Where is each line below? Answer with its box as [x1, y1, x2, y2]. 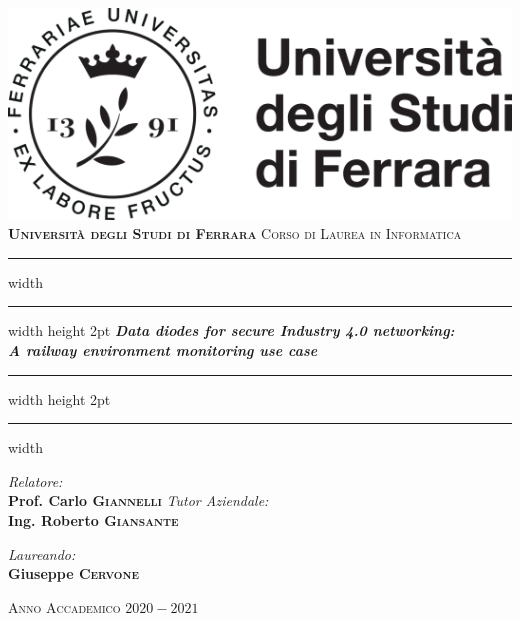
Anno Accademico [8, 596, 121, 617]
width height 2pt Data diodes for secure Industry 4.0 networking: [8, 320, 455, 341]
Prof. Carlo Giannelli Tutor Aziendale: [8, 490, 269, 511]
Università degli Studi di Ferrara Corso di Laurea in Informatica [8, 223, 462, 244]
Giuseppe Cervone [8, 563, 140, 584]
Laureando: [8, 543, 76, 564]
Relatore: [8, 470, 63, 491]
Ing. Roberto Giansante [8, 510, 179, 530]
